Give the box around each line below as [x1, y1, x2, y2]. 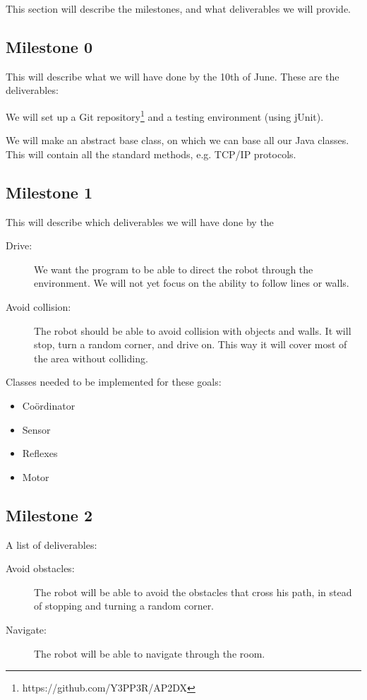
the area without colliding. [34, 350, 148, 365]
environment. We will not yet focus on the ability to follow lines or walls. [34, 275, 349, 290]
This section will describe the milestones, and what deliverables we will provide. [6, 1, 351, 16]
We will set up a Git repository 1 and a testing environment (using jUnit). [6, 107, 324, 124]
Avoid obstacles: [6, 561, 75, 576]
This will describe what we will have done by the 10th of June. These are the [6, 69, 339, 83]
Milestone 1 [6, 181, 92, 203]
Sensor [22, 422, 51, 437]
